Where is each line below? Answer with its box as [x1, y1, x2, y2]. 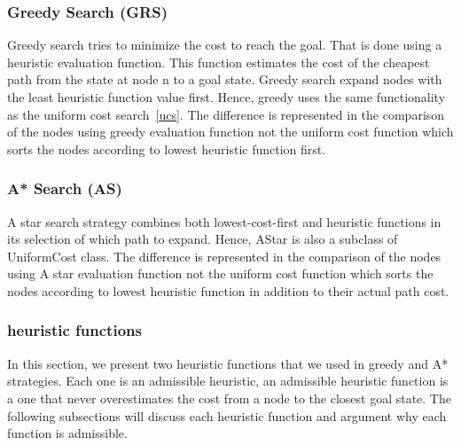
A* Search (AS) [7, 177, 122, 199]
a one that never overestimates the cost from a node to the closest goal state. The [7, 388, 451, 407]
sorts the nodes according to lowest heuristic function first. [7, 139, 326, 158]
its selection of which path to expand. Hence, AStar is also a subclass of [7, 230, 398, 248]
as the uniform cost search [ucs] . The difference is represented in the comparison [7, 105, 445, 123]
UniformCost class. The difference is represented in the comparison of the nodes [7, 246, 441, 265]
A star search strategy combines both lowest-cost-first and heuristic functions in [7, 212, 441, 230]
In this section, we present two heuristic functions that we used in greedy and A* [7, 354, 449, 372]
